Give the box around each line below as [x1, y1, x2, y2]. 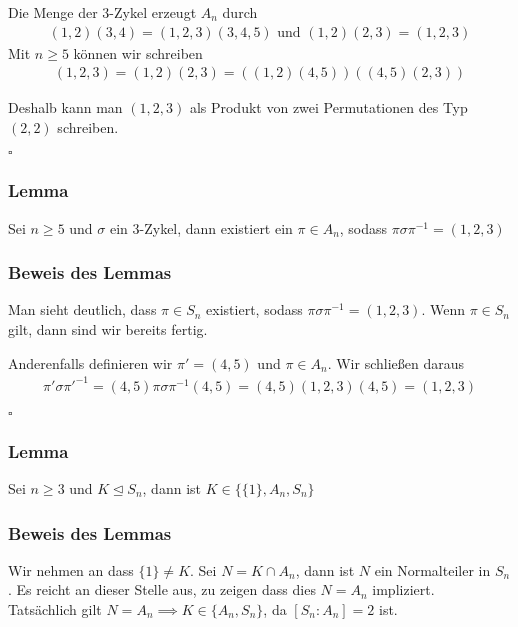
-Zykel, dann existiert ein [139, 217, 293, 238]
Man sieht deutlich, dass [8, 299, 157, 320]
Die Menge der [8, 2, 98, 22]
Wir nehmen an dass [8, 559, 134, 580]
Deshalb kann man [8, 97, 123, 118]
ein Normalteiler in [374, 559, 491, 580]
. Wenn [421, 299, 465, 320]
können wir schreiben [73, 42, 203, 63]
